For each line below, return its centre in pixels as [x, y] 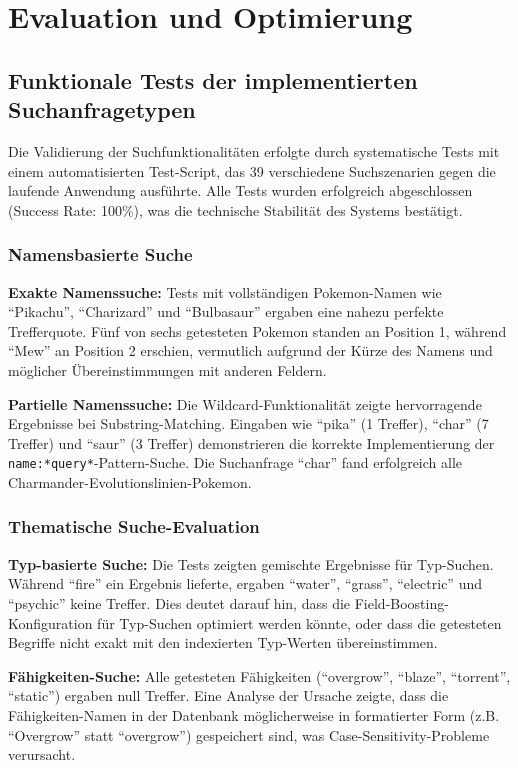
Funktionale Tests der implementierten [213, 79]
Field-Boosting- [401, 602]
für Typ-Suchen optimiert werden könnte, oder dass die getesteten [299, 622]
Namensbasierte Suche [100, 254]
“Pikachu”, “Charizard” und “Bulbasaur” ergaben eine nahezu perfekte [226, 311]
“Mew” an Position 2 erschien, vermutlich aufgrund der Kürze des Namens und [250, 350]
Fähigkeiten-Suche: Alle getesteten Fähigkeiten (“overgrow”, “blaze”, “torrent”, [259, 675]
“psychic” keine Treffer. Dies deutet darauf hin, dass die [179, 602]
